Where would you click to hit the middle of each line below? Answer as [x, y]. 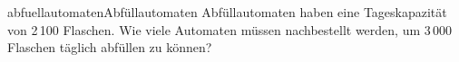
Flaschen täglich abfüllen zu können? [110, 47]
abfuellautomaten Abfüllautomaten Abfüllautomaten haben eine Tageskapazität [227, 12]
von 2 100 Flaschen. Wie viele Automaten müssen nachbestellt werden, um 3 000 [230, 29]
